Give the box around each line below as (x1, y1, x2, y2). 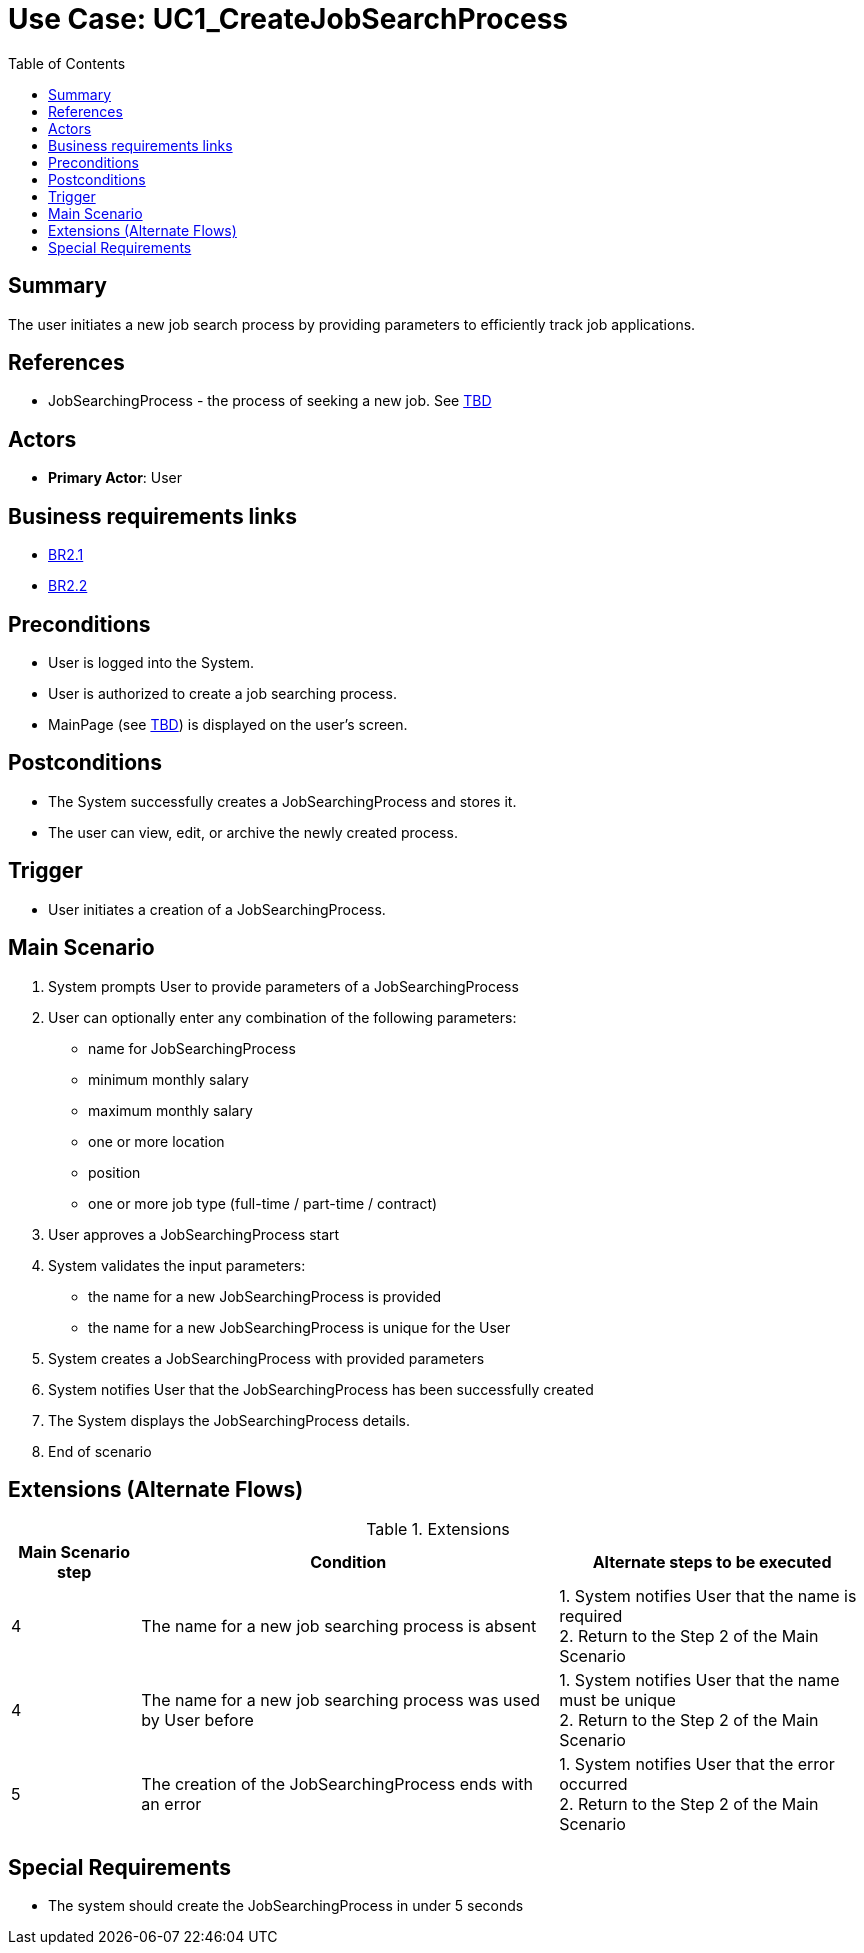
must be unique (559, 1690, 676, 1711)
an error (141, 1794, 202, 1815)
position (88, 1163, 141, 1181)
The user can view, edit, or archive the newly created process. (48, 823, 458, 841)
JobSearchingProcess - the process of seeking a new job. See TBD (48, 392, 492, 410)
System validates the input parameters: (48, 1256, 306, 1274)
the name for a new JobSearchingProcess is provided (88, 1287, 442, 1305)
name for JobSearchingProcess (88, 1039, 296, 1057)
